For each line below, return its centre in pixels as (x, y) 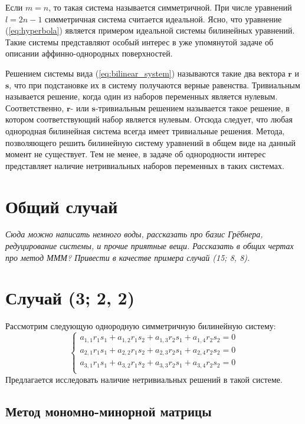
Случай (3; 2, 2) (70, 298)
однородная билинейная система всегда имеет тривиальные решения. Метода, (145, 130)
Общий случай (62, 206)
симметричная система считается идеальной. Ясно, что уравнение (163, 19)
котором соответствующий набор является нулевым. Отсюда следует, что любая (149, 119)
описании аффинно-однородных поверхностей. (89, 53)
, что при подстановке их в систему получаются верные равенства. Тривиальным (155, 85)
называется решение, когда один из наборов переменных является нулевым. (142, 96)
